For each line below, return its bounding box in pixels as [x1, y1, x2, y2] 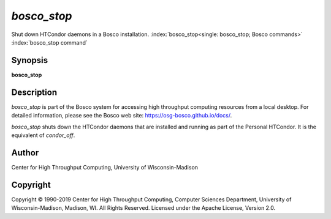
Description [11, 87, 58, 97]
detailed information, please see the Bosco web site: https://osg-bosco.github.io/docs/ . [11, 112, 232, 119]
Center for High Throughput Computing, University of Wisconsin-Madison [11, 163, 199, 171]
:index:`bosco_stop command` [11, 39, 88, 46]
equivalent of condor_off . [11, 132, 75, 139]
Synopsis [11, 55, 48, 65]
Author [11, 147, 39, 158]
